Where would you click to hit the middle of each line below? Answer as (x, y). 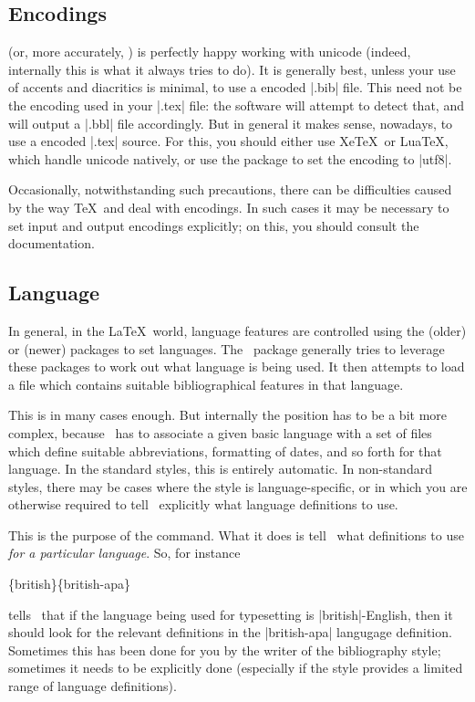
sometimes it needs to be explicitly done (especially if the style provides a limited (236, 668)
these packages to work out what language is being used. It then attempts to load (237, 367)
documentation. (52, 243)
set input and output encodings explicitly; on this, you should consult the (214, 225)
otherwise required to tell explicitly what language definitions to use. (203, 504)
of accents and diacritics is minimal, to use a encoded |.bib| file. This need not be (235, 87)
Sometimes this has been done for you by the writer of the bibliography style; (225, 650)
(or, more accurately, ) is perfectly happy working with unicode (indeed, (210, 52)
